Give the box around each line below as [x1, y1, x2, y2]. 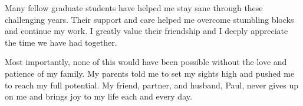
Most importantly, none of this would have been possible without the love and [5, 56, 287, 68]
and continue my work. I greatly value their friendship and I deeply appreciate [5, 25, 288, 37]
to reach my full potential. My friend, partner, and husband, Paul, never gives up [5, 78, 299, 91]
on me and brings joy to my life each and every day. [5, 90, 192, 102]
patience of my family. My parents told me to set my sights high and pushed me [5, 67, 295, 79]
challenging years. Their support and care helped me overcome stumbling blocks [5, 13, 294, 25]
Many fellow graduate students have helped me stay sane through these [5, 2, 263, 13]
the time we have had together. [5, 36, 117, 48]
